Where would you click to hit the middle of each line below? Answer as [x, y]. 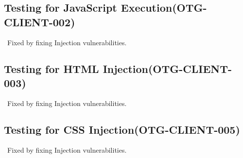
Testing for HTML [52, 68]
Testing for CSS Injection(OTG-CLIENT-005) [122, 129]
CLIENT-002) [40, 22]
